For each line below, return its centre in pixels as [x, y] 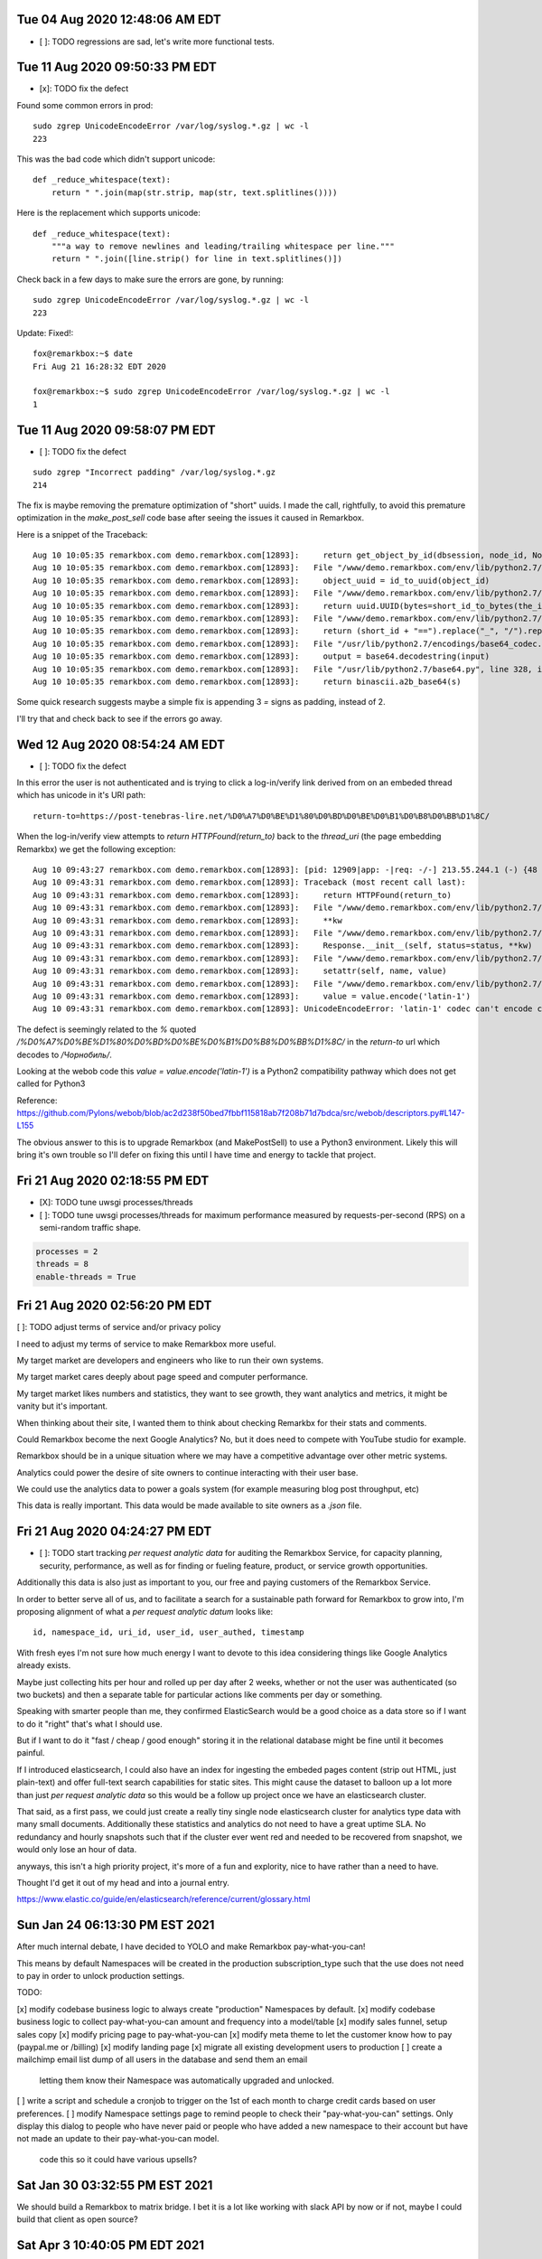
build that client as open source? [78, 2219]
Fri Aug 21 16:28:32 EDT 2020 [100, 366]
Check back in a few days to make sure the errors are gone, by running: [150, 279]
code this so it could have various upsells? [118, 2159]
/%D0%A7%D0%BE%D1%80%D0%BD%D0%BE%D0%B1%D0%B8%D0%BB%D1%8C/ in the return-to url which [228, 1042]
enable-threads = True [86, 1277]
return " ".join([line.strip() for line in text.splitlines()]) [196, 259]
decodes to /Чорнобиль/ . [65, 1055]
